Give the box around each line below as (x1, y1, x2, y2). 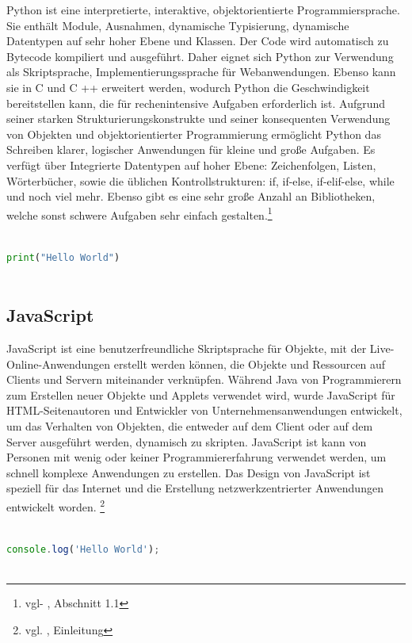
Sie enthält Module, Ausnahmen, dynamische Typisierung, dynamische (6, 17, 349, 33)
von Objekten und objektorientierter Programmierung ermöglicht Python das (6, 125, 381, 142)
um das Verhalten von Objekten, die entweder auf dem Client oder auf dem (6, 417, 373, 434)
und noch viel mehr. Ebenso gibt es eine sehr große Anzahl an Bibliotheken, (6, 188, 376, 205)
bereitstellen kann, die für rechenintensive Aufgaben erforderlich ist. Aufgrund (6, 94, 386, 111)
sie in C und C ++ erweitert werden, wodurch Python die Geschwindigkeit (6, 78, 370, 95)
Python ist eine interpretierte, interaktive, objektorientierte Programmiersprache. (6, 2, 400, 17)
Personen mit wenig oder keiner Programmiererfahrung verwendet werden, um (6, 449, 387, 465)
